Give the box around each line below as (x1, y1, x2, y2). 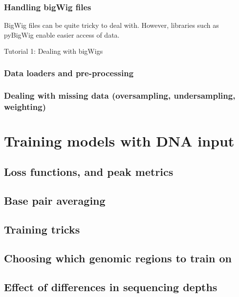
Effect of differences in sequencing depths (4, 279, 217, 294)
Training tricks (4, 221, 80, 236)
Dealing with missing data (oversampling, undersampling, (4, 89, 236, 101)
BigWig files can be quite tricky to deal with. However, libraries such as (4, 20, 219, 30)
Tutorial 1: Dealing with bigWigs (4, 46, 103, 56)
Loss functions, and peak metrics (4, 164, 174, 179)
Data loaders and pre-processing (4, 66, 134, 79)
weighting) (4, 100, 46, 112)
